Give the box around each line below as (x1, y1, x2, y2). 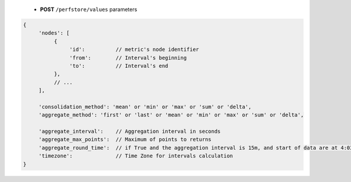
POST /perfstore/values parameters (40, 6, 137, 13)
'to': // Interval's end (69, 62, 168, 69)
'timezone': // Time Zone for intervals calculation (38, 153, 233, 159)
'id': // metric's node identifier (69, 46, 199, 53)
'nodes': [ (38, 30, 70, 36)
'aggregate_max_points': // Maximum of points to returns (38, 136, 212, 143)
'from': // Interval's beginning (69, 54, 187, 61)
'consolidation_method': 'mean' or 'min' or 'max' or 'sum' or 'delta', (38, 103, 252, 110)
